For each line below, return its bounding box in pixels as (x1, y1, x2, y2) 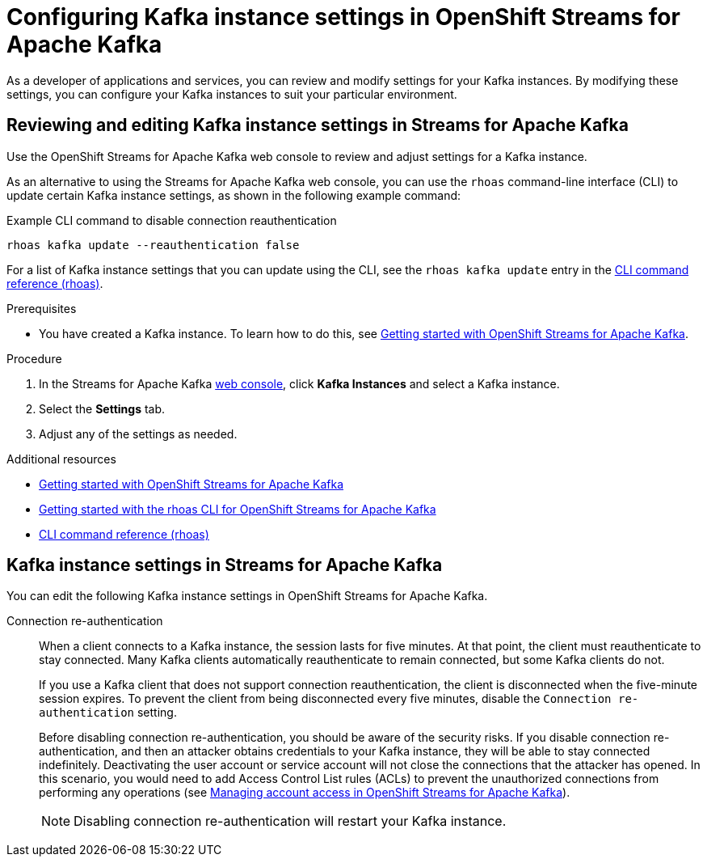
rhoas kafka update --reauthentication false (6, 238, 300, 252)
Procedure (6, 351, 62, 366)
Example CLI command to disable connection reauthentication (6, 213, 337, 227)
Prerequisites (6, 301, 77, 315)
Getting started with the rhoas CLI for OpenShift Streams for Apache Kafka (39, 501, 436, 516)
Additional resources (6, 451, 116, 466)
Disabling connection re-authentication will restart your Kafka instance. (74, 813, 507, 830)
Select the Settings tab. (39, 401, 166, 416)
